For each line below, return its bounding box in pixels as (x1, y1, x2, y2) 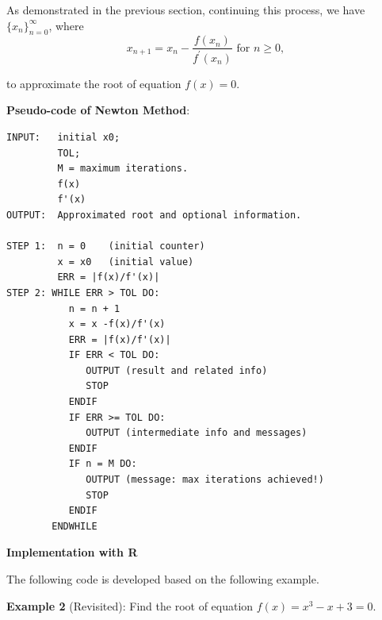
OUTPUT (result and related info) (86, 364, 268, 376)
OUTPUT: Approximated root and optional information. (6, 209, 302, 221)
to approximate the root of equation (6, 75, 181, 91)
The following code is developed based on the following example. (6, 571, 319, 587)
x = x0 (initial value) (57, 256, 194, 268)
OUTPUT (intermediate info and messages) (86, 427, 308, 439)
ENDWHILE (52, 520, 97, 532)
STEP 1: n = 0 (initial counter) (6, 241, 205, 252)
